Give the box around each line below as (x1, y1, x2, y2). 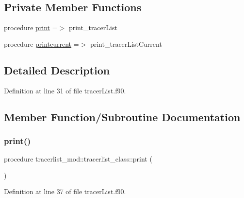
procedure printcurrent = (4, 38, 79, 49)
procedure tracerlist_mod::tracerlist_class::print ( (4, 154, 152, 164)
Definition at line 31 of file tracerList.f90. (4, 85, 126, 95)
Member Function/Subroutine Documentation (4, 109, 241, 124)
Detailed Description (4, 62, 110, 77)
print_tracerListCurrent (90, 38, 162, 49)
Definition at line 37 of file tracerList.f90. (4, 186, 126, 197)
